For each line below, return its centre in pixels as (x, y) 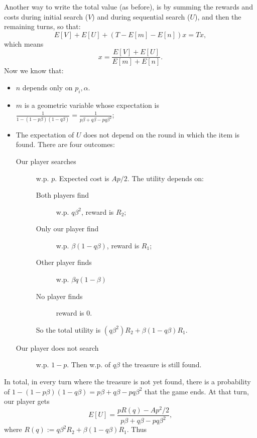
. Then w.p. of (89, 364)
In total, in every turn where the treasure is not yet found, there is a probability (127, 382)
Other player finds (64, 262)
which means (24, 43)
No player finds (59, 296)
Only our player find (67, 229)
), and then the (218, 16)
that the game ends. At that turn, (197, 391)
